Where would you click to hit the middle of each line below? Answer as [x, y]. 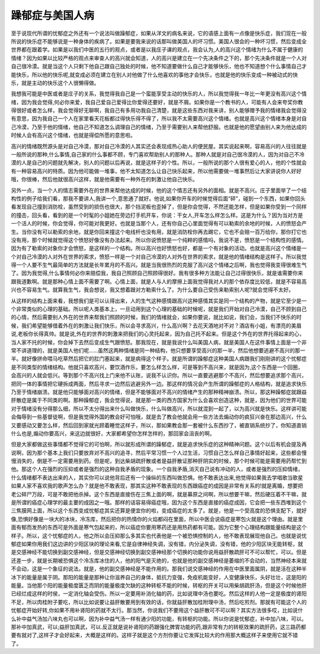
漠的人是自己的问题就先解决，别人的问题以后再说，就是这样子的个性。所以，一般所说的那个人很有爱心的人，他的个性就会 [159, 162]
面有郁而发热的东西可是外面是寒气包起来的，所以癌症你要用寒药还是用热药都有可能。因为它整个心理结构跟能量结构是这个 [159, 527]
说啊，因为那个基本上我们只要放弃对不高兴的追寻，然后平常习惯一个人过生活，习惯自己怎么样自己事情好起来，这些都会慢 [159, 452]
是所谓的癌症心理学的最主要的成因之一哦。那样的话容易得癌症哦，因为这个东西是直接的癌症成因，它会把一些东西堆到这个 [159, 503]
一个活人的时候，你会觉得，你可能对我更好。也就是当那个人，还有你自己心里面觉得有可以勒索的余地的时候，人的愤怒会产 [159, 224]
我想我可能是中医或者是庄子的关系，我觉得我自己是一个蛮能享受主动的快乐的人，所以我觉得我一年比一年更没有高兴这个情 [159, 94]
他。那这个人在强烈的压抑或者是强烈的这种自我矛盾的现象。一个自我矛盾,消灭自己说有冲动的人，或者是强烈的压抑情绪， [157, 469]
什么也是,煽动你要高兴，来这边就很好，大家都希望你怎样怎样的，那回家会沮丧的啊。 [113, 433]
